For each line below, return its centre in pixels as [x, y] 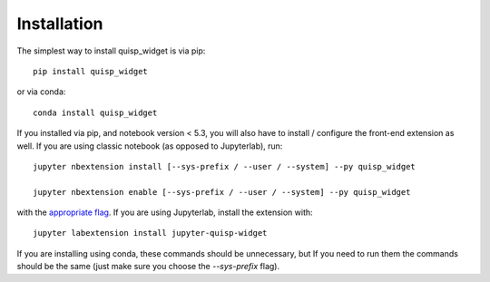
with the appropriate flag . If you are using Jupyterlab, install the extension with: [165, 212]
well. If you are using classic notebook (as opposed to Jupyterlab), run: [150, 146]
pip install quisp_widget [91, 71]
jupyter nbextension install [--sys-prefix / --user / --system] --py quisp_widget [225, 166]
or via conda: [41, 92]
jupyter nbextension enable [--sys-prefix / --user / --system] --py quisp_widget [222, 192]
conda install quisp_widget [95, 112]
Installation [60, 24]
